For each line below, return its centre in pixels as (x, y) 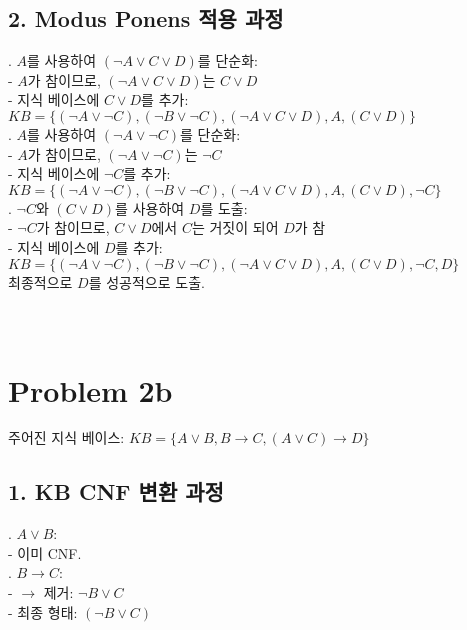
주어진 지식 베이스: (66, 437)
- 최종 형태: (43, 611)
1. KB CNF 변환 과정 (116, 491)
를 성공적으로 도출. (146, 281)
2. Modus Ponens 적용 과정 (146, 18)
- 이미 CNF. (45, 552)
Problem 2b (90, 389)
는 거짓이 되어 (235, 227)
